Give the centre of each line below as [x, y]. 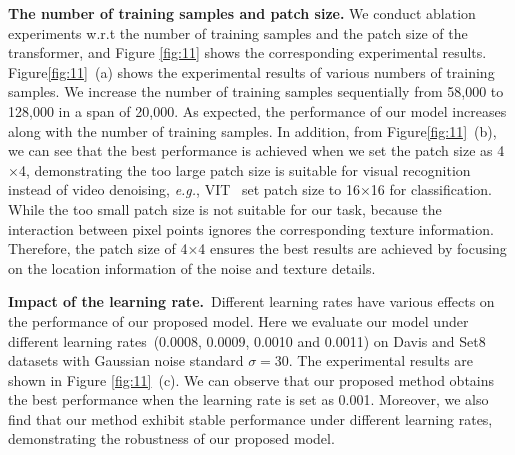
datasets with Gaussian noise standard [126, 360]
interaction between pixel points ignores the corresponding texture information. [251, 228]
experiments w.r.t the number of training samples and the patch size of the [238, 32]
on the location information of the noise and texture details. [192, 267]
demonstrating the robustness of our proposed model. [171, 438]
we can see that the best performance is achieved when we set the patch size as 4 [256, 150]
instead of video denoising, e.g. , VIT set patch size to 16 [184, 189]
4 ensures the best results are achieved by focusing [352, 248]
